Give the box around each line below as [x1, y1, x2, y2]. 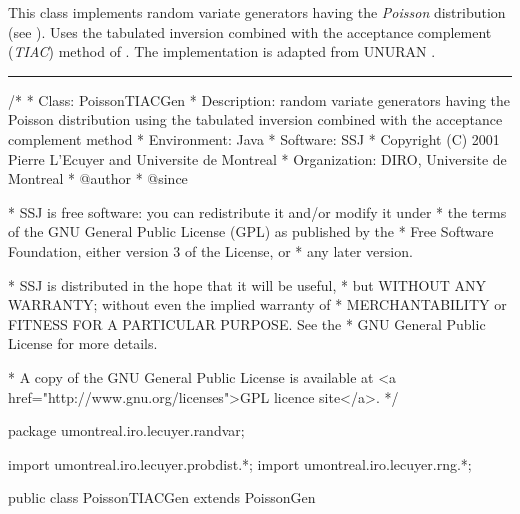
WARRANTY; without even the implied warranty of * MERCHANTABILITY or [8, 294, 507, 315]
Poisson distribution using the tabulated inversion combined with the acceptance [8, 109, 503, 130]
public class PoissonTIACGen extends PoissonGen [8, 487, 316, 508]
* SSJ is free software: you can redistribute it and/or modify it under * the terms [8, 201, 507, 222]
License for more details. [8, 333, 158, 354]
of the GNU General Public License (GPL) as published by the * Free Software [8, 221, 494, 242]
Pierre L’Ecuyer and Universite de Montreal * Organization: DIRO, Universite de [8, 148, 507, 169]
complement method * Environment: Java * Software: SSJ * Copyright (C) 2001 [8, 128, 500, 149]
